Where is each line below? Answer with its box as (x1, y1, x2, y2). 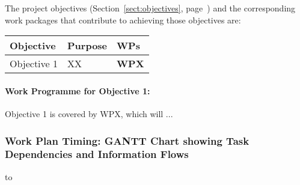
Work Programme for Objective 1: (5, 84, 150, 97)
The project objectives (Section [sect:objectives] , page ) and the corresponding (5, 2, 296, 14)
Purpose (67, 38, 108, 53)
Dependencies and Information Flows (5, 147, 189, 162)
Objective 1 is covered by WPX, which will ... (5, 107, 173, 120)
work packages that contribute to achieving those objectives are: (5, 13, 241, 26)
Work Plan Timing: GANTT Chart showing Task (5, 133, 249, 148)
